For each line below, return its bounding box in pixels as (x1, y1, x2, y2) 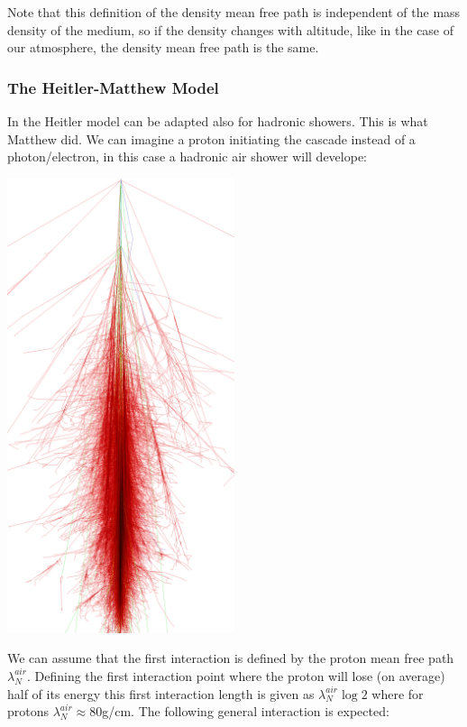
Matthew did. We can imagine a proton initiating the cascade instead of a (7, 129, 416, 148)
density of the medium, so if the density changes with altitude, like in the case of (7, 20, 454, 39)
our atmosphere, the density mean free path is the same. (7, 38, 319, 57)
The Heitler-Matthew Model (7, 76, 219, 98)
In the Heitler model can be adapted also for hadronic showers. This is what (7, 112, 428, 130)
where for (371, 684, 424, 703)
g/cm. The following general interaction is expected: (102, 702, 389, 721)
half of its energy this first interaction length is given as (7, 684, 315, 703)
